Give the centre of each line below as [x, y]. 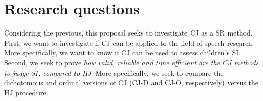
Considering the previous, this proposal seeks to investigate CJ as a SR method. [128, 33]
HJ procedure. [26, 92]
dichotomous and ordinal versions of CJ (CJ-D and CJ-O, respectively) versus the [131, 82]
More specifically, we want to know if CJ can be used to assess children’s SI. [122, 53]
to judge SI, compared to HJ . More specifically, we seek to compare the [114, 72]
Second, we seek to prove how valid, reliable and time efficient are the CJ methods [131, 62]
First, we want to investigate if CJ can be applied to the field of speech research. [129, 42]
